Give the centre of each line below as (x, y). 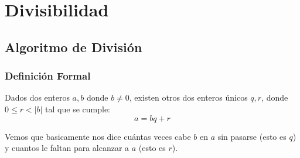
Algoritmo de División (74, 47)
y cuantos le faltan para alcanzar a (67, 148)
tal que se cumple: (78, 109)
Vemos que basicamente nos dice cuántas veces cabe (98, 136)
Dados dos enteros (37, 97)
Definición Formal (48, 76)
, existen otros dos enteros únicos (188, 97)
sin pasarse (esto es (252, 136)
